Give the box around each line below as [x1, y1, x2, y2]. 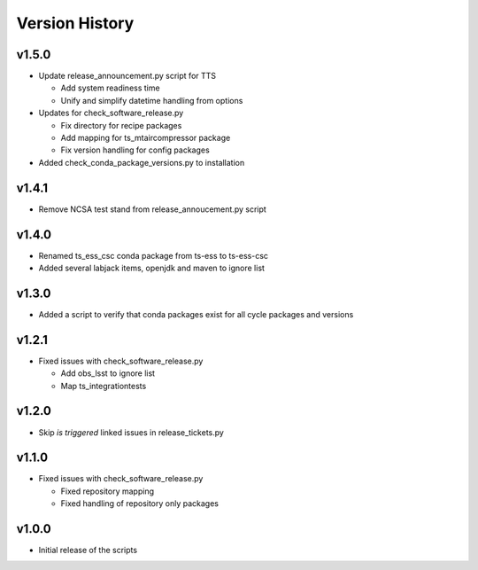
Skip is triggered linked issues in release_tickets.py [38, 426, 225, 438]
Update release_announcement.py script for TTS [38, 71, 217, 82]
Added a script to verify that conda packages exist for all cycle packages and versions [38, 308, 354, 319]
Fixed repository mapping [60, 486, 155, 496]
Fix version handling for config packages [60, 144, 210, 155]
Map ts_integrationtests [60, 380, 147, 391]
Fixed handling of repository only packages [60, 498, 219, 509]
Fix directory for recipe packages [60, 120, 182, 130]
